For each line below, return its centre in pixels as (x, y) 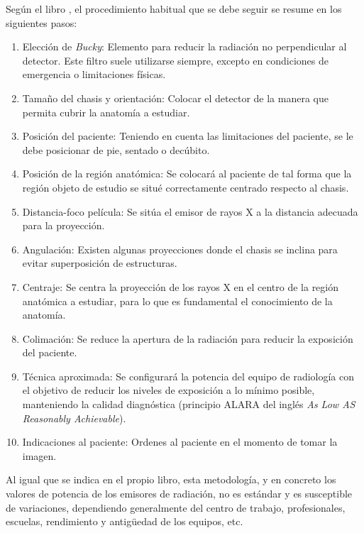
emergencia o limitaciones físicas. (94, 74)
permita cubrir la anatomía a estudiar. (106, 112)
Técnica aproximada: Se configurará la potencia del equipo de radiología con (188, 376)
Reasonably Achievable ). (74, 418)
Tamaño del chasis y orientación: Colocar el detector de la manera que (175, 98)
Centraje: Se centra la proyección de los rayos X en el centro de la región (181, 286)
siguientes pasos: (42, 22)
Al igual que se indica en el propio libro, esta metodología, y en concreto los (171, 479)
